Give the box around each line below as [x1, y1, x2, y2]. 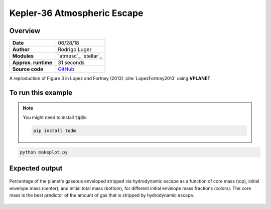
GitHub [58, 65, 75, 72]
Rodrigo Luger [58, 46, 92, 53]
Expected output [9, 164, 63, 172]
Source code [12, 65, 44, 72]
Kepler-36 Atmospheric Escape [9, 7, 144, 18]
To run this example [9, 88, 73, 97]
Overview [9, 26, 41, 35]
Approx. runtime [12, 59, 53, 66]
